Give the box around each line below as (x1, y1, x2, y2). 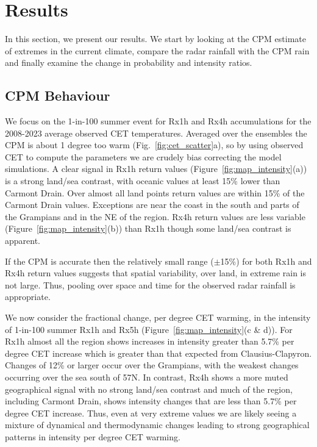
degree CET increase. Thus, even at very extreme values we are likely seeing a (5, 406, 297, 419)
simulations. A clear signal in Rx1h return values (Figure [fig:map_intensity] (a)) (5, 162, 307, 175)
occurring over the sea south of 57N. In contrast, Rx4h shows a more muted (5, 370, 288, 383)
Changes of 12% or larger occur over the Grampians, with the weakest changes (5, 359, 299, 371)
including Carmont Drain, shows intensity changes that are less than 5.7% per (5, 395, 297, 407)
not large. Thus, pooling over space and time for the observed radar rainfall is (5, 278, 296, 291)
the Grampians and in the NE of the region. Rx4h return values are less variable (5, 210, 305, 223)
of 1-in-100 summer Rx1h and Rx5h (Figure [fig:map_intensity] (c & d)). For (5, 323, 293, 335)
